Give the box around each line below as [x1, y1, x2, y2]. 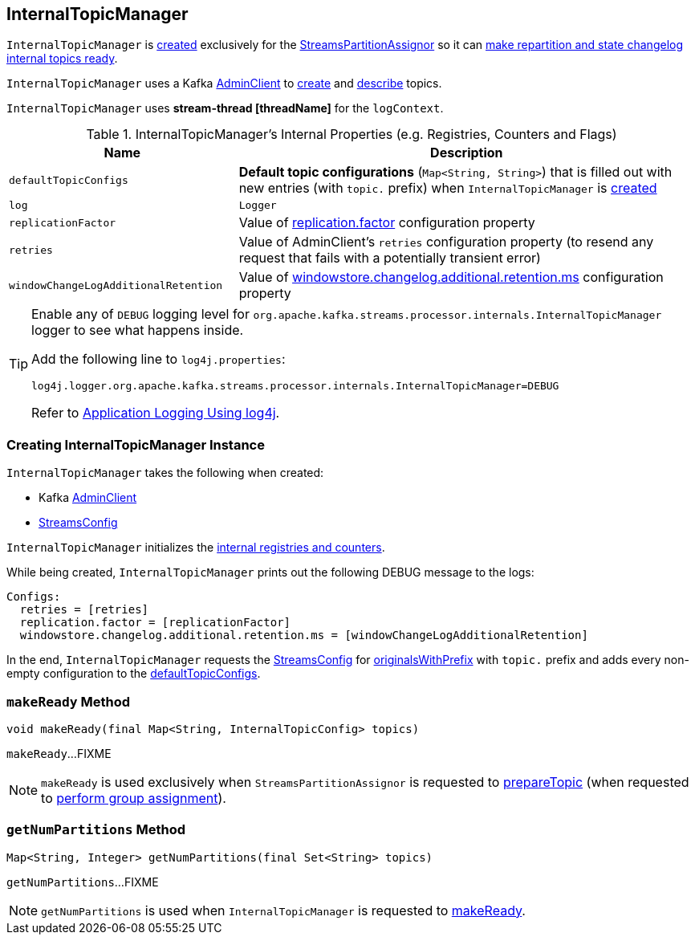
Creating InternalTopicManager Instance [6, 436, 265, 453]
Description [430, 145, 503, 161]
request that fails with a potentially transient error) [238, 250, 541, 267]
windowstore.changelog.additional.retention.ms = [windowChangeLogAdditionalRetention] [19, 629, 588, 642]
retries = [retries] [19, 603, 149, 617]
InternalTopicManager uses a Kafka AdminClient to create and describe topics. [6, 76, 442, 91]
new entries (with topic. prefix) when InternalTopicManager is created [238, 180, 657, 197]
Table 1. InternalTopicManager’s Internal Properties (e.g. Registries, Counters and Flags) [86, 126, 617, 143]
